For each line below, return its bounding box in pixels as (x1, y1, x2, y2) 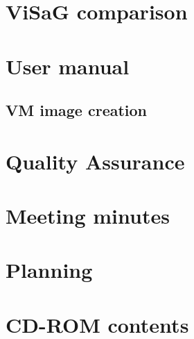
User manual (6, 51, 130, 80)
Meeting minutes (6, 201, 170, 230)
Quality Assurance (6, 147, 185, 175)
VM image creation (6, 99, 148, 121)
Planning (6, 256, 93, 284)
